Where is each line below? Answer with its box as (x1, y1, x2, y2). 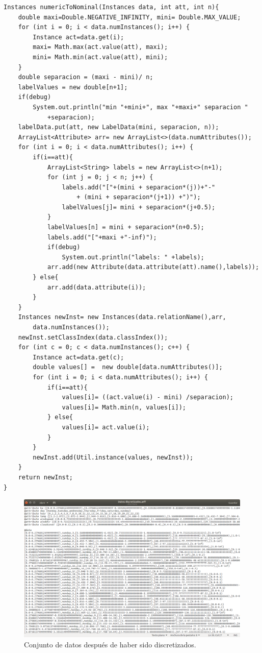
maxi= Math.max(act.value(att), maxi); (33, 43, 168, 51)
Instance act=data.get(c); (33, 353, 124, 361)
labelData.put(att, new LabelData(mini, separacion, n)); (18, 124, 219, 131)
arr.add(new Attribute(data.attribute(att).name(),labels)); (47, 263, 259, 271)
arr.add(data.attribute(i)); (47, 283, 146, 291)
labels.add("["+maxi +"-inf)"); (47, 233, 157, 241)
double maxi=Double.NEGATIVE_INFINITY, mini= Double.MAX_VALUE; (18, 13, 241, 21)
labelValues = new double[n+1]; (18, 83, 128, 91)
